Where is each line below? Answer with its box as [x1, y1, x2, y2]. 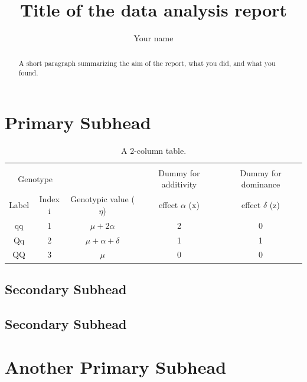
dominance [241, 178, 280, 190]
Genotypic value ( [70, 193, 135, 205]
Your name [133, 32, 174, 44]
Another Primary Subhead [5, 355, 227, 379]
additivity [161, 178, 197, 190]
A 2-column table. [120, 144, 187, 156]
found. [18, 68, 38, 78]
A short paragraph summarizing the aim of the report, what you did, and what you [18, 58, 276, 68]
